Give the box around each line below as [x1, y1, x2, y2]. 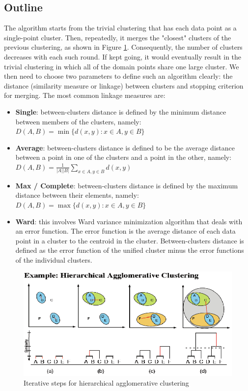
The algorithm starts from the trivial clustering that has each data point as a [4, 23, 237, 33]
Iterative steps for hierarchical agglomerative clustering [24, 377, 189, 388]
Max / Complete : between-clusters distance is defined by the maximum [15, 180, 238, 190]
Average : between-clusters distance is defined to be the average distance [15, 142, 235, 152]
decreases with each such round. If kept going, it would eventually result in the [4, 51, 242, 61]
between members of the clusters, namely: [15, 116, 141, 126]
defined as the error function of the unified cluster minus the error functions [15, 245, 244, 255]
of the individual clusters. [15, 254, 92, 265]
